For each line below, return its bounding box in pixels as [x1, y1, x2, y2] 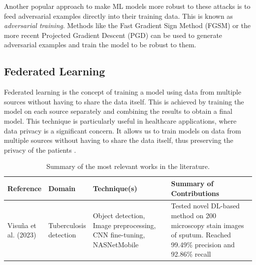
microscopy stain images [171, 220, 244, 230]
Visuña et [7, 220, 36, 230]
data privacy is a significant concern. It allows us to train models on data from [4, 125, 241, 135]
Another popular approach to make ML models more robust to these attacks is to [4, 1, 251, 11]
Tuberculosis [48, 220, 86, 230]
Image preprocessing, [93, 220, 156, 230]
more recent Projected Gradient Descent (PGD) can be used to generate [4, 30, 223, 40]
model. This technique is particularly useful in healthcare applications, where [4, 115, 237, 126]
